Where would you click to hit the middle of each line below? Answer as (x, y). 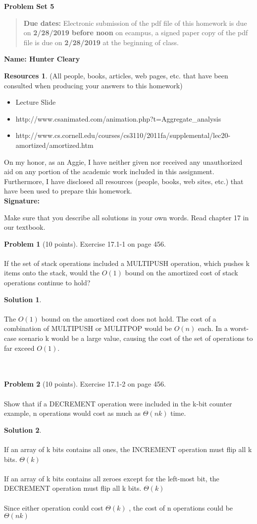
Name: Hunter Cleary (42, 59)
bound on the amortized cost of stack (181, 273)
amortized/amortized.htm (54, 145)
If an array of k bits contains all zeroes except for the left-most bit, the (112, 478)
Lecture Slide (36, 102)
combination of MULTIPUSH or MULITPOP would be (88, 328)
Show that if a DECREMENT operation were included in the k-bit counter (118, 403)
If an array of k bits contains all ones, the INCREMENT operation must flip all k (128, 449)
